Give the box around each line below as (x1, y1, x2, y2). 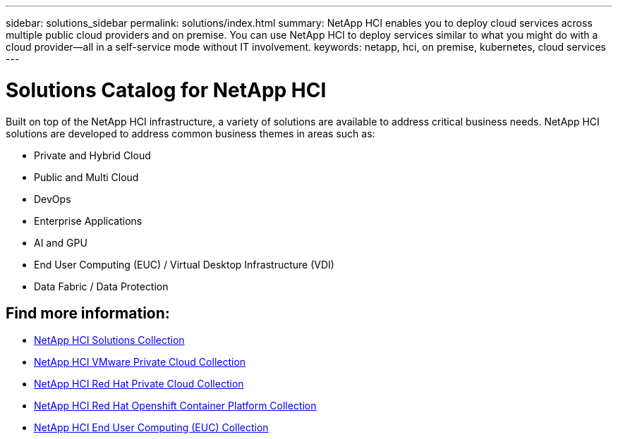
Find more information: (6, 304, 170, 322)
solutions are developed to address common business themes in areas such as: (6, 127, 375, 140)
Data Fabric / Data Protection (34, 280, 169, 292)
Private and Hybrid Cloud (34, 149, 151, 161)
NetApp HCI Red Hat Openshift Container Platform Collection (34, 400, 317, 412)
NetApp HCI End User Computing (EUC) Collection (34, 421, 269, 434)
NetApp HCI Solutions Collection (34, 334, 185, 347)
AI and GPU (34, 236, 87, 249)
